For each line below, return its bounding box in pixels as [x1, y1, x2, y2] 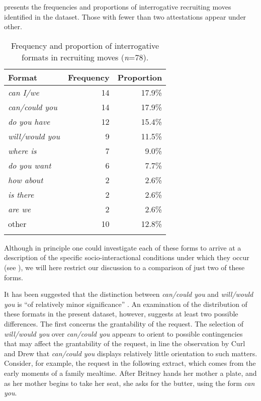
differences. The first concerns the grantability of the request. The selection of [4, 318, 244, 329]
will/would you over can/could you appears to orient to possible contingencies [4, 328, 243, 339]
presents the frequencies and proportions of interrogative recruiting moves [4, 2, 231, 12]
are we [8, 203, 31, 215]
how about [8, 174, 43, 186]
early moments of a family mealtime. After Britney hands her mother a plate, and [4, 367, 257, 378]
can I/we [8, 86, 39, 98]
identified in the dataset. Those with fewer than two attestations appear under [4, 11, 246, 22]
